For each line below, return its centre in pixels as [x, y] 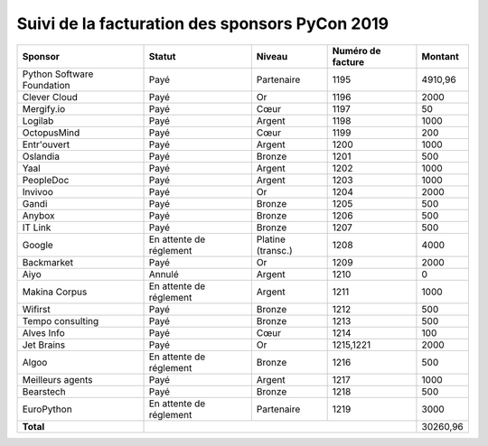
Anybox [38, 215]
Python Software [58, 74]
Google [38, 245]
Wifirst [36, 309]
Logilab [38, 120]
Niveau [272, 56]
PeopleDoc [46, 180]
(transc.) [274, 250]
